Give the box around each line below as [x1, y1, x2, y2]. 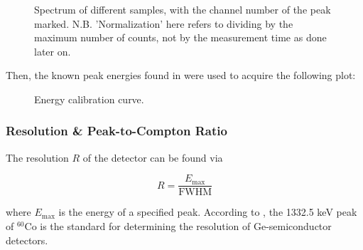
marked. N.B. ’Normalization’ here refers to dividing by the [34, 16, 293, 31]
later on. [34, 43, 71, 58]
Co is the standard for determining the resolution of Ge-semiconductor [24, 219, 332, 234]
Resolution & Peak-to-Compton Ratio [6, 122, 227, 140]
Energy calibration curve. [34, 91, 144, 106]
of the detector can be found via [82, 150, 223, 165]
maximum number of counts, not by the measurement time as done [34, 30, 327, 45]
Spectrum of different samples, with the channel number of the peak [34, 2, 331, 16]
